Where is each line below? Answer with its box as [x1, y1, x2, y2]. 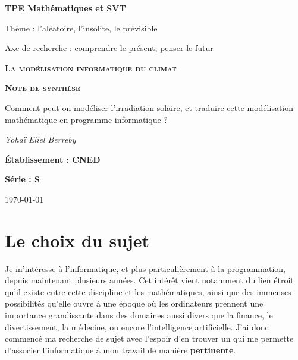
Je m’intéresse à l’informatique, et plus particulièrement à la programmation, [5, 262, 286, 274]
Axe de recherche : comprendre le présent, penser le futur [5, 42, 214, 54]
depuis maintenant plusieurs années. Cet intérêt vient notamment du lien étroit [5, 274, 294, 286]
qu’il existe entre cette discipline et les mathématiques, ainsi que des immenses [5, 285, 291, 298]
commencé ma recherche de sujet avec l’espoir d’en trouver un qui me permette [5, 332, 294, 345]
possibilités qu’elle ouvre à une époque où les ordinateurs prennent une [5, 297, 264, 310]
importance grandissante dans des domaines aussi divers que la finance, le [5, 309, 273, 321]
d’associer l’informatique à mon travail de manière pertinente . [5, 343, 236, 356]
